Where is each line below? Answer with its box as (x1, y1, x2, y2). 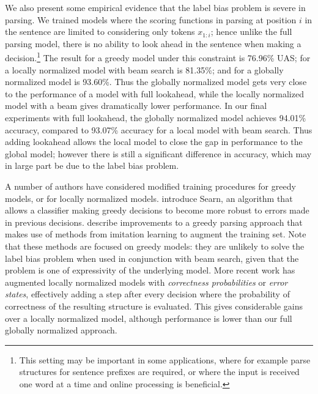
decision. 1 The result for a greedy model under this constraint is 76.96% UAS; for (5, 50, 311, 64)
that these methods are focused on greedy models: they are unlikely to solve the (5, 239, 305, 252)
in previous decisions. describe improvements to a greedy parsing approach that (5, 215, 303, 228)
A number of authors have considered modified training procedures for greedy (5, 179, 296, 192)
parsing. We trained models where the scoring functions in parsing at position (5, 13, 297, 26)
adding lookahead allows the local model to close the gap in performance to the (5, 135, 303, 148)
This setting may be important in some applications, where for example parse (19, 353, 311, 366)
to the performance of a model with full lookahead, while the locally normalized (5, 87, 304, 100)
